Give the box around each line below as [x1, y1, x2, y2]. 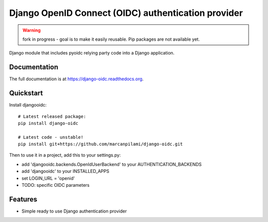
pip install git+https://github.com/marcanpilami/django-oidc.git [18, 141, 183, 147]
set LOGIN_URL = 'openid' [21, 175, 75, 181]
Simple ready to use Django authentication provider [21, 208, 127, 214]
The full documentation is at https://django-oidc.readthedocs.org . [9, 76, 144, 82]
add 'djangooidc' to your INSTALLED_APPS [21, 168, 109, 174]
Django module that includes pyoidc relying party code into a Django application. [9, 50, 175, 56]
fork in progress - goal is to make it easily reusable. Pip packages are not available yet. [22, 36, 200, 42]
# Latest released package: [18, 113, 86, 119]
